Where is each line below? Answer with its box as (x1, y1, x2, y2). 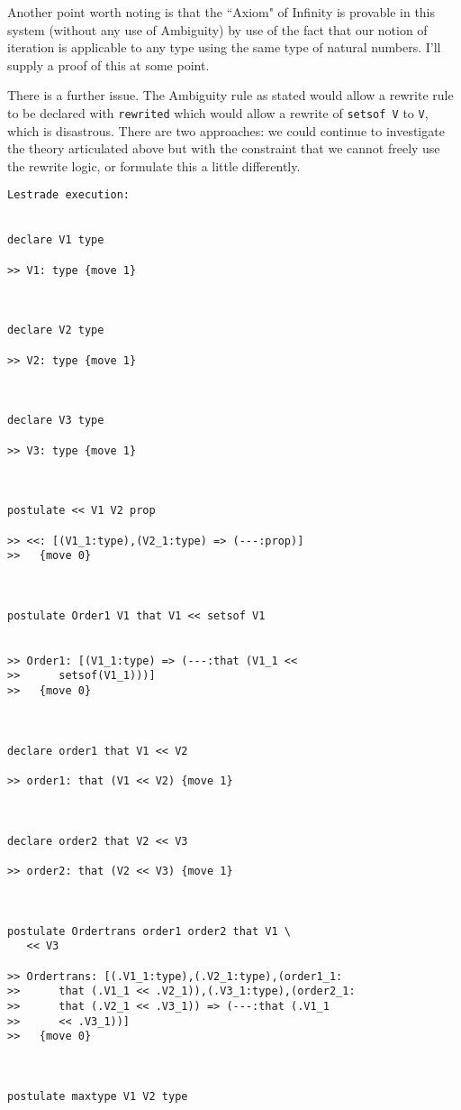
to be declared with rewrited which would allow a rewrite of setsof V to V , (7, 103, 429, 122)
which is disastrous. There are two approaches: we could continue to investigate (7, 121, 445, 140)
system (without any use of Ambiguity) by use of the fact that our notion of (7, 20, 428, 39)
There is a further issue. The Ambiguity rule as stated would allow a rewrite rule (7, 86, 454, 105)
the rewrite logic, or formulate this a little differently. (7, 156, 301, 175)
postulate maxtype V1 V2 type (7, 1089, 188, 1103)
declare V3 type (7, 414, 104, 427)
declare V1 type (7, 234, 104, 247)
